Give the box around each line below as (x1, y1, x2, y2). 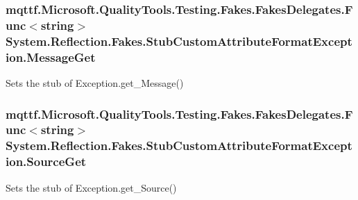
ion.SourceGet (6, 153, 87, 170)
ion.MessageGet (6, 48, 96, 65)
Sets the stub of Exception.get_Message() (6, 75, 184, 90)
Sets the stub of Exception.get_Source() (6, 180, 177, 194)
